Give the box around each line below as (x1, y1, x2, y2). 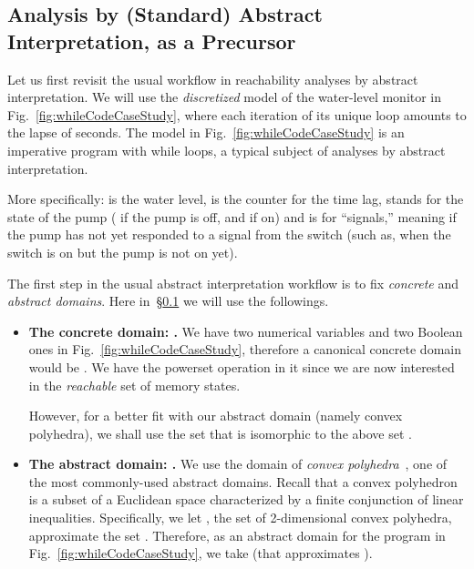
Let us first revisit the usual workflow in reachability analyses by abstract (7, 69, 418, 88)
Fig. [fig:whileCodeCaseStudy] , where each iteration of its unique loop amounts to (7, 105, 467, 124)
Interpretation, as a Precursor (7, 26, 296, 55)
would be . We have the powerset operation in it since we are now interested (28, 357, 455, 376)
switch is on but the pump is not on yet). (7, 242, 238, 261)
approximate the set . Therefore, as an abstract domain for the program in (28, 525, 446, 544)
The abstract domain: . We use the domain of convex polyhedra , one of (28, 454, 448, 473)
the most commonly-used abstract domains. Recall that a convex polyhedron (28, 472, 458, 491)
